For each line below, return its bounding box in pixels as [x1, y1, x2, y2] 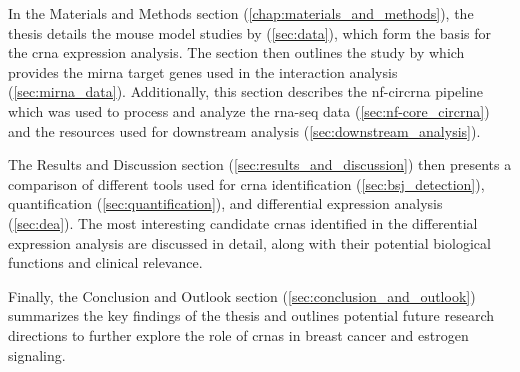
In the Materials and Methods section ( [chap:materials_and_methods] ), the [8, 3, 474, 23]
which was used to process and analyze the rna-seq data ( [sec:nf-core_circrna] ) [8, 100, 490, 121]
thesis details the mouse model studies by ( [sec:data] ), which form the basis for [8, 22, 491, 43]
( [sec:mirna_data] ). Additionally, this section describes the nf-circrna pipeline [8, 81, 484, 102]
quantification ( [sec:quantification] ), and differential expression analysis [8, 193, 443, 214]
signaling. [8, 344, 66, 365]
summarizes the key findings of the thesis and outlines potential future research [8, 305, 495, 326]
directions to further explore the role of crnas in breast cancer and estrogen [8, 324, 469, 345]
